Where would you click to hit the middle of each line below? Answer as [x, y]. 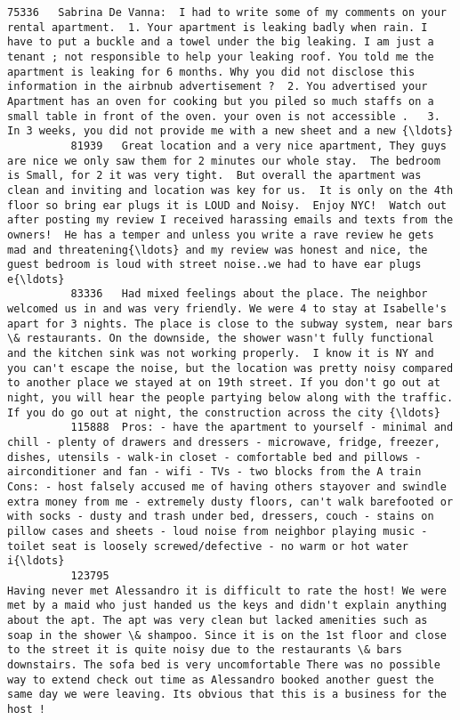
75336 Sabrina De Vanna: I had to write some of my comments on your [227, 12]
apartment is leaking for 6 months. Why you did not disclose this [211, 72]
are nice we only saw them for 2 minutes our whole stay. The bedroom [224, 161]
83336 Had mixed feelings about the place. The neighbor [249, 294]
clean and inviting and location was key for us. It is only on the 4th [230, 190]
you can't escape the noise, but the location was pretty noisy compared [230, 368]
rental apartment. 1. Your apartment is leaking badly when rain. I [218, 27]
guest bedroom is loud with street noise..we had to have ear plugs [214, 265]
